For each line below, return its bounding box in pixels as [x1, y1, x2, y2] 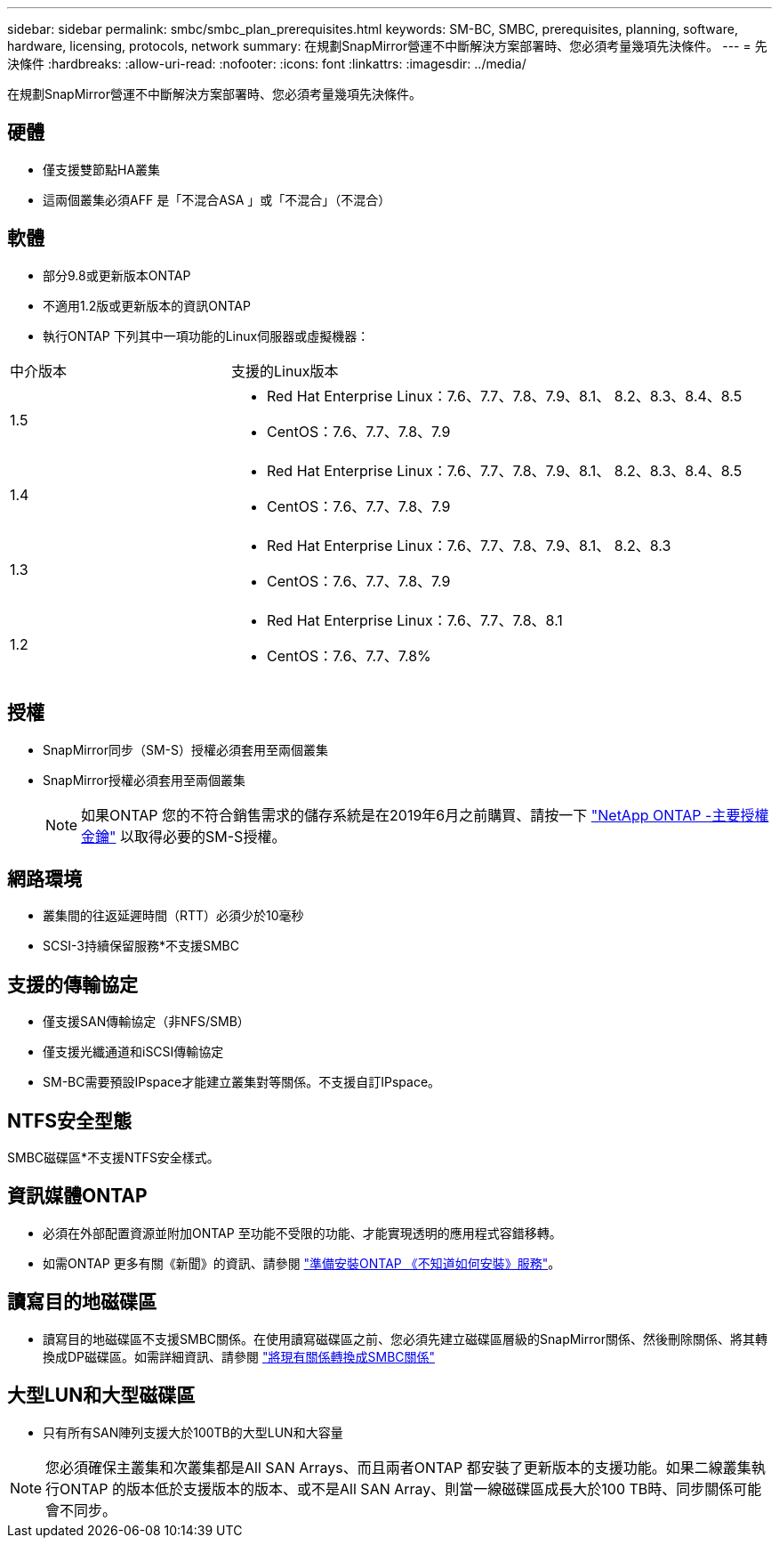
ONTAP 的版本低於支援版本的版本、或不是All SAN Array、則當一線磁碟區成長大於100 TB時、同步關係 [60, 1479, 734, 1498]
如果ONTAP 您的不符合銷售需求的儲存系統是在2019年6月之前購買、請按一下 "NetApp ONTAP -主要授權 [81, 805, 769, 824]
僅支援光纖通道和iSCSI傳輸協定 [43, 1044, 224, 1060]
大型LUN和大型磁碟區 [7, 1384, 196, 1407]
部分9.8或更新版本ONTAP [43, 267, 191, 283]
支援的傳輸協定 [7, 973, 138, 996]
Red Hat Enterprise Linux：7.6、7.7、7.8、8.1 [266, 611, 563, 629]
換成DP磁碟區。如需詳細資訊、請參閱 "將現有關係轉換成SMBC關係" [43, 1348, 436, 1364]
